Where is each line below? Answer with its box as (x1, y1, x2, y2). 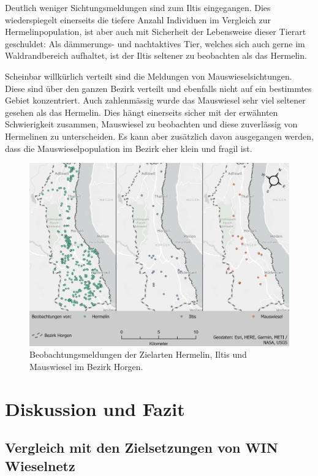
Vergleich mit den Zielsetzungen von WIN (5, 438, 278, 457)
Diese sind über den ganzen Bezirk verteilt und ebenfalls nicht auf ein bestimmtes (5, 81, 312, 94)
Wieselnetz (5, 456, 75, 475)
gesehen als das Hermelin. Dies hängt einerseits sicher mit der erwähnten (5, 105, 278, 118)
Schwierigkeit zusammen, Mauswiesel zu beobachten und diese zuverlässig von (5, 118, 298, 130)
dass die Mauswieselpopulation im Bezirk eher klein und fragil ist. (5, 142, 252, 154)
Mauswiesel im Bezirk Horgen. (29, 360, 143, 372)
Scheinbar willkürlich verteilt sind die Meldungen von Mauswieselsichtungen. (5, 69, 292, 82)
